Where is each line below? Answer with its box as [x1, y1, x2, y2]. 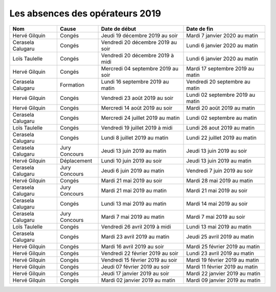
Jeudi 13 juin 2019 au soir [186, 147, 247, 154]
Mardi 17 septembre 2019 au [186, 65, 255, 72]
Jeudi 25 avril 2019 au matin [186, 233, 254, 240]
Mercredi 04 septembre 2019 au [101, 65, 179, 72]
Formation [60, 81, 84, 88]
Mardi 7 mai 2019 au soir [186, 213, 245, 220]
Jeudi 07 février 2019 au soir [101, 263, 170, 270]
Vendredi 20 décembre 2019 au [101, 38, 177, 46]
